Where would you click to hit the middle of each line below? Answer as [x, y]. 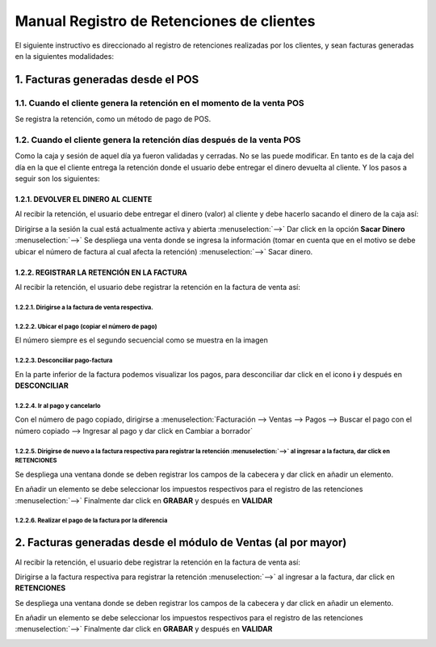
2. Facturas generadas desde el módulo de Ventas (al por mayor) [181, 542]
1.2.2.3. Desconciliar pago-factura [64, 361]
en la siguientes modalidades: [65, 56]
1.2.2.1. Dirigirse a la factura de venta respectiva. [84, 307]
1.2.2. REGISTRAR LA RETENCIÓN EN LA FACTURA [101, 272]
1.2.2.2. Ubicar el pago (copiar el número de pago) [86, 326]
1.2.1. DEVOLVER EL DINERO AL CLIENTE [84, 200]
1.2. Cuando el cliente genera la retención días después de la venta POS [158, 140]
